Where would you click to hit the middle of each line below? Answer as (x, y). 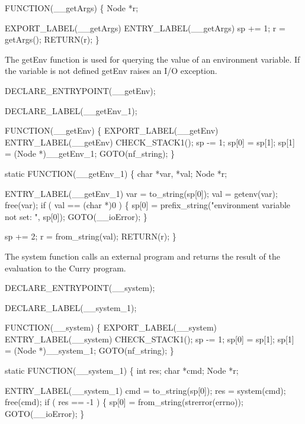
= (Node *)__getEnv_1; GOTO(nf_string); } (90, 153)
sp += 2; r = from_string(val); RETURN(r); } (91, 236)
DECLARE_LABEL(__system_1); (71, 307)
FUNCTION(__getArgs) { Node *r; (72, 8)
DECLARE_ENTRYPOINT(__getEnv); (80, 90)
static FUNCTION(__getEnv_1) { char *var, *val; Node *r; (116, 173)
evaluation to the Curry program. (65, 268)
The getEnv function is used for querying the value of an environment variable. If (152, 59)
